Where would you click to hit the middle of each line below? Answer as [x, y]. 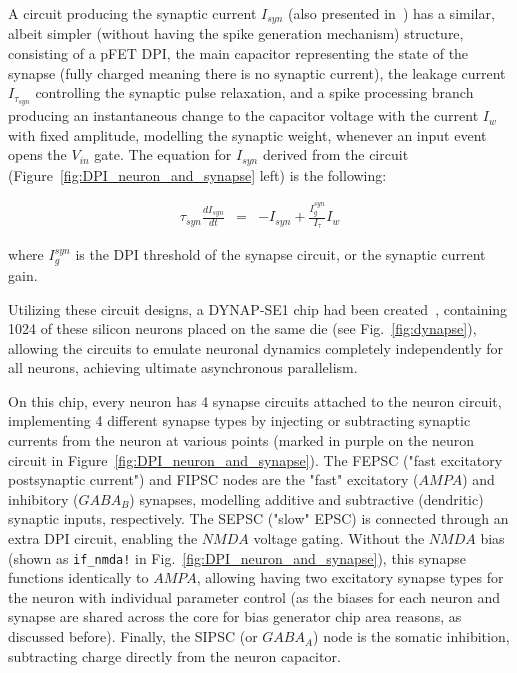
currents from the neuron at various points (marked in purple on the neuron [241, 440]
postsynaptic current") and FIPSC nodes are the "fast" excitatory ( [213, 479]
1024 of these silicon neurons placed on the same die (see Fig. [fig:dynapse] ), [242, 328]
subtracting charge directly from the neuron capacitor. [174, 655]
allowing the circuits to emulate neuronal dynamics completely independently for [255, 347]
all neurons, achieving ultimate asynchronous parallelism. [183, 367]
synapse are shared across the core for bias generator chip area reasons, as [235, 616]
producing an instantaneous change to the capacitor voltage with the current [243, 115]
